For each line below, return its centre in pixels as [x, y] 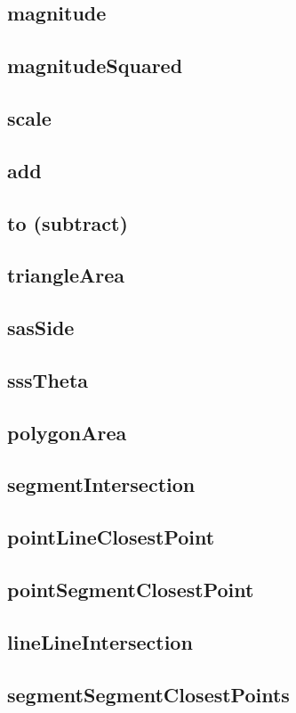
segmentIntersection [101, 484]
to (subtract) [68, 222]
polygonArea [67, 432]
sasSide [41, 328]
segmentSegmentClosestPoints [148, 694]
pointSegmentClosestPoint [131, 589]
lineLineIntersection [100, 641]
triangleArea [66, 275]
